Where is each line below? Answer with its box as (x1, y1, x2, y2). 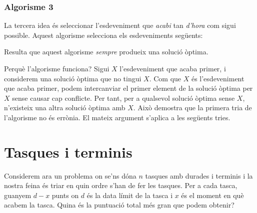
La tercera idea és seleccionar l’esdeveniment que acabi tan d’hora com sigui (4, 20, 236, 30)
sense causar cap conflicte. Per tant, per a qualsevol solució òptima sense (12, 92, 235, 103)
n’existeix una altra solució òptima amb (4, 102, 125, 113)
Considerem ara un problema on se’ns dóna (4, 170, 136, 181)
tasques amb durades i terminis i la (145, 170, 253, 181)
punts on (51, 190, 79, 200)
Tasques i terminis (4, 141, 132, 162)
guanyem (4, 190, 31, 200)
